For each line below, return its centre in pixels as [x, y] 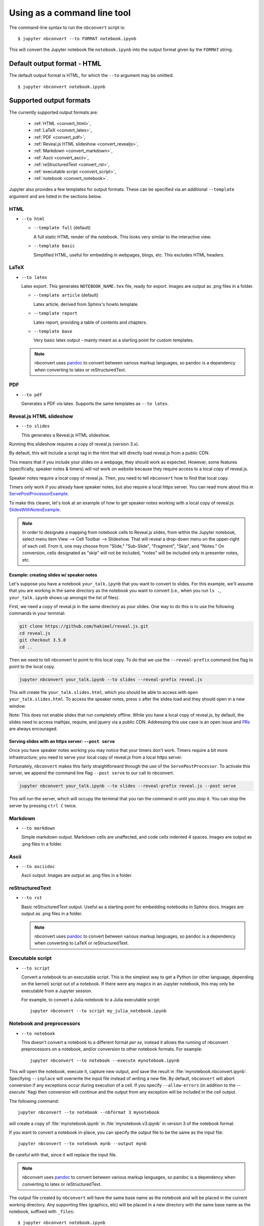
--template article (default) [66, 295]
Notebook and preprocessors [45, 1023]
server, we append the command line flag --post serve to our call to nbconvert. [92, 773]
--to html [33, 219]
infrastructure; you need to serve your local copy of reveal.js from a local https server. [96, 757]
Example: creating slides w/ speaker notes [53, 575]
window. [18, 706]
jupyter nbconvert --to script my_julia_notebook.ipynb [98, 1011]
